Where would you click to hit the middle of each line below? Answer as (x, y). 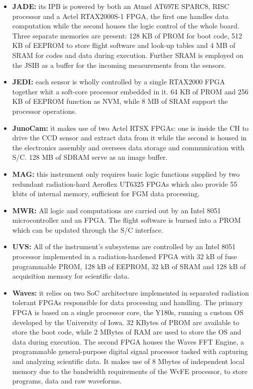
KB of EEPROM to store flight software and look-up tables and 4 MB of (124, 45)
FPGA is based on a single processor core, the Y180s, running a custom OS (128, 312)
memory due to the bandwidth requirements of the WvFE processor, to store (130, 371)
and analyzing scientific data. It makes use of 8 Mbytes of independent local (128, 361)
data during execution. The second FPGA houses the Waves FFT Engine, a (128, 341)
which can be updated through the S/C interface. (88, 229)
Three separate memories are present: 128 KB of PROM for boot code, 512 (127, 35)
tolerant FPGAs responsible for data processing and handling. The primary (127, 302)
